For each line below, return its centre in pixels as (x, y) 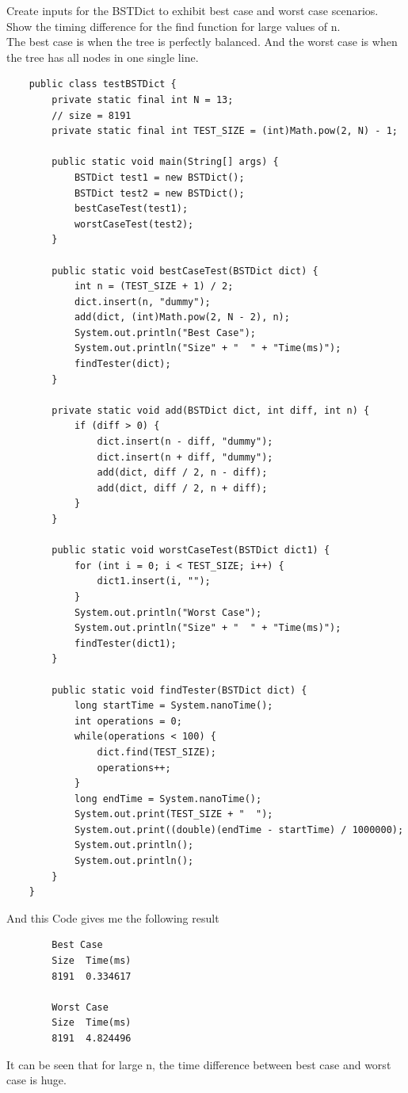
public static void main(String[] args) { (165, 162)
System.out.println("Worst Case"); (168, 612)
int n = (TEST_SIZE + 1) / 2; (154, 287)
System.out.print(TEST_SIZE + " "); (173, 814)
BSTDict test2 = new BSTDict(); (159, 193)
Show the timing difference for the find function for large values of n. (173, 26)
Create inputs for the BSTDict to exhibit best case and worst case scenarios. (193, 10)
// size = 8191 (92, 115)
